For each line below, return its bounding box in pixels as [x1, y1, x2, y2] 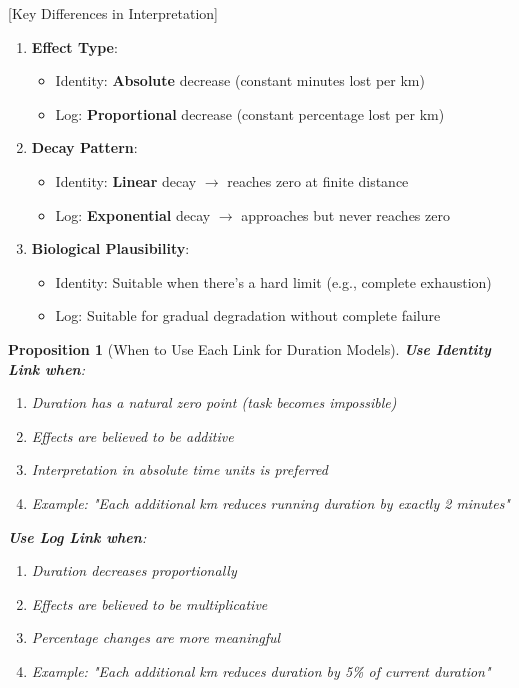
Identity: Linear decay [55, 170, 197, 191]
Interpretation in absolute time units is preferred [31, 459, 328, 480]
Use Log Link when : [8, 526, 147, 547]
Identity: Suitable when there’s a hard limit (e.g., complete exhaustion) [55, 271, 492, 292]
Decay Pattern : [31, 137, 138, 158]
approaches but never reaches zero [241, 204, 450, 225]
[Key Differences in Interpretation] [8, 3, 218, 23]
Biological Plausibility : [31, 238, 190, 259]
